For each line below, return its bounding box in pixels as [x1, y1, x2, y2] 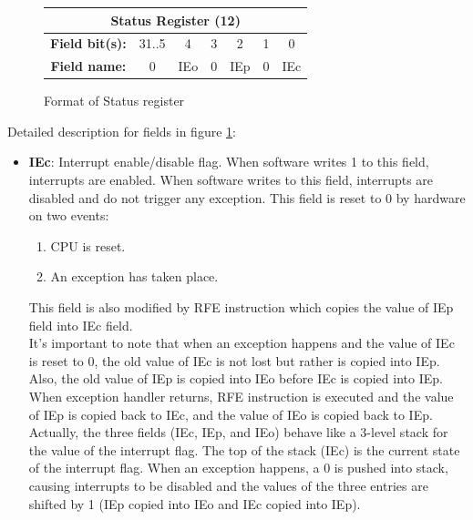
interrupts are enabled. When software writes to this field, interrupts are [28, 170, 434, 189]
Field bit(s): [50, 34, 127, 53]
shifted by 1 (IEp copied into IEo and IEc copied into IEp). [28, 494, 361, 513]
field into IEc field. [28, 315, 133, 334]
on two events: [28, 206, 109, 225]
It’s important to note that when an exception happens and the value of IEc [28, 333, 455, 352]
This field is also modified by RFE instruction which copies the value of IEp [28, 298, 454, 317]
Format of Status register [44, 91, 185, 110]
